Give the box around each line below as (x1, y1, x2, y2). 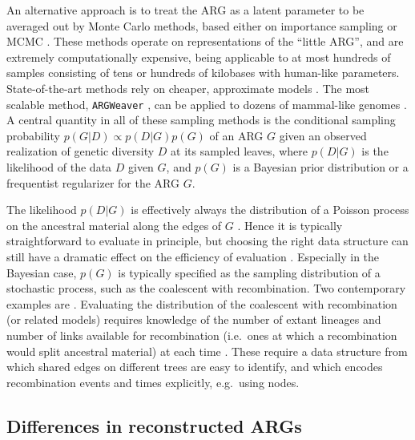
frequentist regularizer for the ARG (6, 174, 180, 191)
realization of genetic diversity (6, 143, 155, 159)
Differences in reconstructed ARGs (6, 413, 302, 438)
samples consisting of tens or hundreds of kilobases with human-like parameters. (6, 64, 400, 81)
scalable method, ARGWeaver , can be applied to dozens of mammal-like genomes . (6, 95, 407, 112)
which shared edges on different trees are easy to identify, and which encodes (6, 358, 383, 375)
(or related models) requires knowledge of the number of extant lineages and (6, 311, 381, 328)
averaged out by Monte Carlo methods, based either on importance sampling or (6, 17, 397, 34)
